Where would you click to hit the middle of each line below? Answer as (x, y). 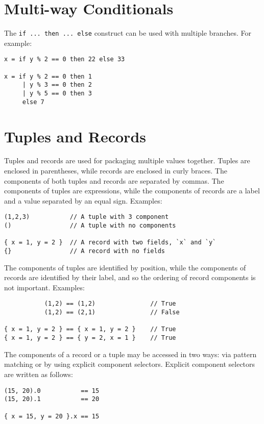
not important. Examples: (44, 287)
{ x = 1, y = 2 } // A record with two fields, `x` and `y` (110, 243)
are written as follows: (39, 374)
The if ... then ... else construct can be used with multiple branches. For (128, 33)
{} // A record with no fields (85, 251)
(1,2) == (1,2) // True (110, 304)
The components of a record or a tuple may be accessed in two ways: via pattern (130, 354)
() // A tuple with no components (90, 226)
